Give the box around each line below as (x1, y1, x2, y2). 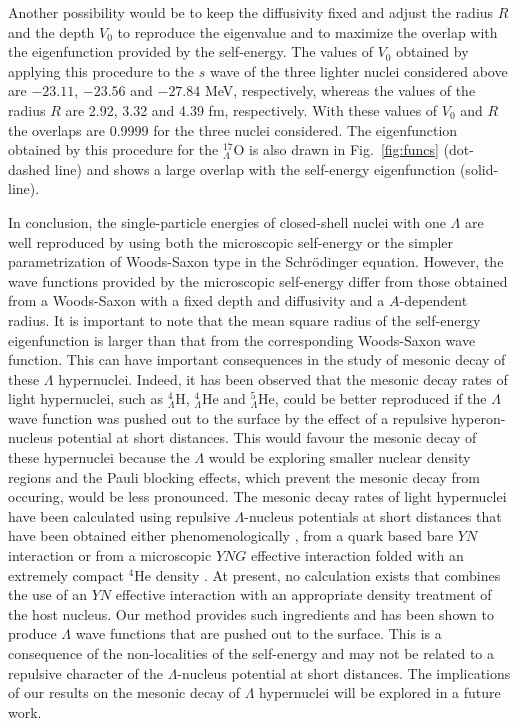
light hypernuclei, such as (8, 388, 163, 409)
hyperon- (451, 407, 506, 428)
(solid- (459, 158, 499, 179)
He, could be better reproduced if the (258, 388, 487, 409)
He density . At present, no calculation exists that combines (134, 564, 501, 585)
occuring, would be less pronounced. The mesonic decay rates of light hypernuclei (8, 486, 507, 507)
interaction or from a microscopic (8, 545, 212, 566)
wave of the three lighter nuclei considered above (209, 60, 508, 81)
